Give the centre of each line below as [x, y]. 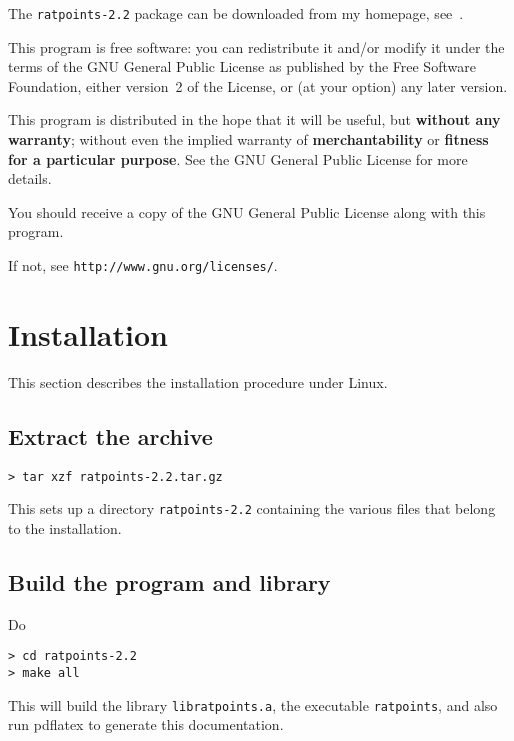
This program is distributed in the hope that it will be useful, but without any [254, 119]
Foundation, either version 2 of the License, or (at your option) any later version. [258, 85]
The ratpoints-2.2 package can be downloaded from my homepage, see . [236, 13]
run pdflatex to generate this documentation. [146, 724]
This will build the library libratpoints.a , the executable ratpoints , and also [253, 704]
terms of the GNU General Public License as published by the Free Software [242, 66]
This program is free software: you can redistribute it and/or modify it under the [256, 46]
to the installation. [65, 527]
